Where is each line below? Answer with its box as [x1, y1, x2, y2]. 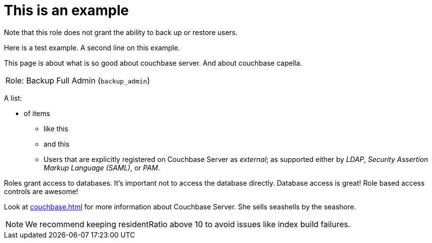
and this [44, 139, 70, 148]
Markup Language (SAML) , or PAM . [44, 163, 160, 172]
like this [44, 124, 68, 133]
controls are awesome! [4, 187, 78, 196]
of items [24, 109, 50, 118]
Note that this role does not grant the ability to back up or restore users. [4, 28, 238, 37]
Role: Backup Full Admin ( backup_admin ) [5, 75, 150, 85]
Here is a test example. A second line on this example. [4, 43, 180, 52]
